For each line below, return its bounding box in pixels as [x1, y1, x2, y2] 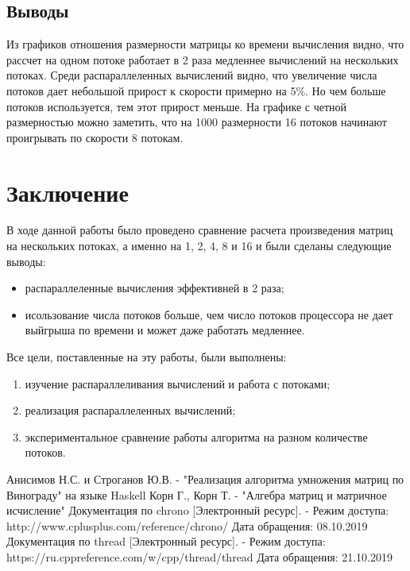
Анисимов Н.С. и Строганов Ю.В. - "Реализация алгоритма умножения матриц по [6, 471, 404, 488]
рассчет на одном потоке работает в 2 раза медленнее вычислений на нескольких [6, 51, 399, 68]
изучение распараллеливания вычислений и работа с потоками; [25, 375, 331, 392]
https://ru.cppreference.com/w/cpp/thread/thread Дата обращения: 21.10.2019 [6, 548, 393, 565]
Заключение [6, 176, 129, 208]
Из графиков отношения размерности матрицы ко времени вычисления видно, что [6, 36, 404, 52]
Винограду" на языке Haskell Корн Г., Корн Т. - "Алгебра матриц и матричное [6, 486, 387, 503]
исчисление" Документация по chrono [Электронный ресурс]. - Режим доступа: [6, 502, 389, 519]
